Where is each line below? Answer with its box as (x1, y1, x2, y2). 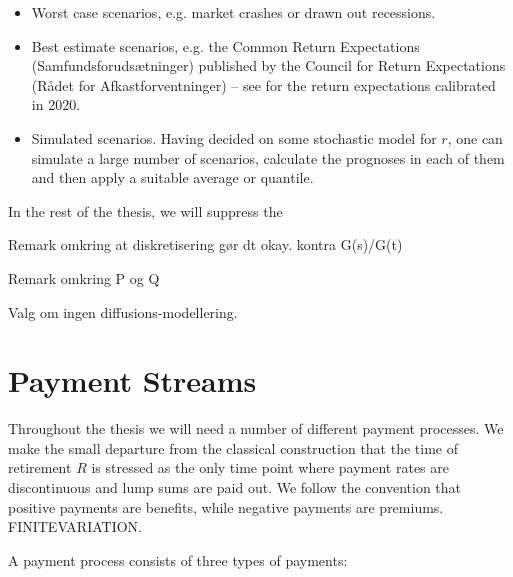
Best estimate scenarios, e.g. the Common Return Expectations (31, 35, 420, 56)
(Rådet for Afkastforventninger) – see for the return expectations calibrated (31, 74, 496, 95)
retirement (8, 457, 72, 478)
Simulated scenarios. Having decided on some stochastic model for (31, 127, 437, 148)
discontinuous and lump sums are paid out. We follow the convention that (8, 477, 462, 498)
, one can (447, 127, 503, 148)
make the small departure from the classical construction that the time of (8, 437, 458, 458)
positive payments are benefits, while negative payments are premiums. (8, 496, 444, 517)
